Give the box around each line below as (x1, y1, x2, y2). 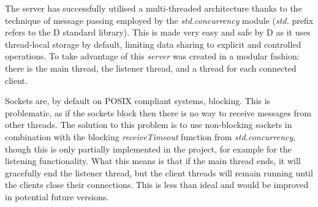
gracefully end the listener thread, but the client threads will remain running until (5, 166, 313, 179)
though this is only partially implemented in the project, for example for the (5, 142, 292, 155)
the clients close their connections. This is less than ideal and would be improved (5, 178, 309, 191)
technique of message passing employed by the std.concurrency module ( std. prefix (5, 13, 314, 26)
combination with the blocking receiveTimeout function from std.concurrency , (5, 130, 296, 143)
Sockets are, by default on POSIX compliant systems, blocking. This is (5, 94, 271, 107)
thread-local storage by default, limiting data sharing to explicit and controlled (5, 37, 301, 50)
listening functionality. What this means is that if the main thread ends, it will (5, 154, 301, 167)
